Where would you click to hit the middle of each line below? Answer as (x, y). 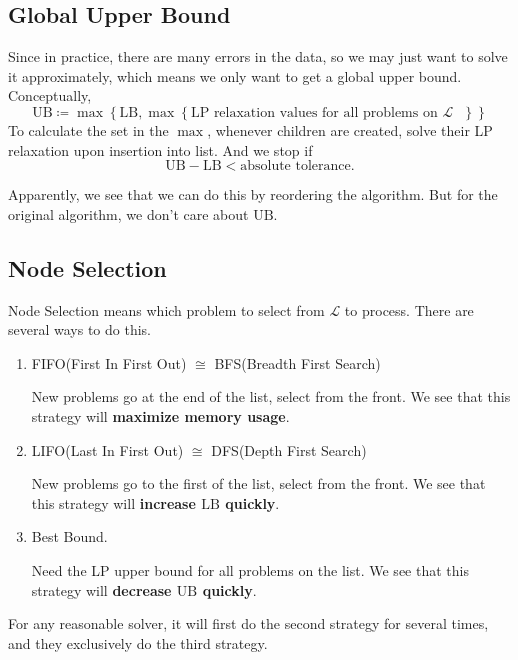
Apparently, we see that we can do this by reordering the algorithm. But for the (253, 194)
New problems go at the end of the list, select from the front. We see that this (271, 396)
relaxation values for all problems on (325, 112)
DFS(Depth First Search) (289, 449)
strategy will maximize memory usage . (160, 415)
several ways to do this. (79, 329)
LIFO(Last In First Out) (107, 449)
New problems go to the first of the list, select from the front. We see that (258, 483)
